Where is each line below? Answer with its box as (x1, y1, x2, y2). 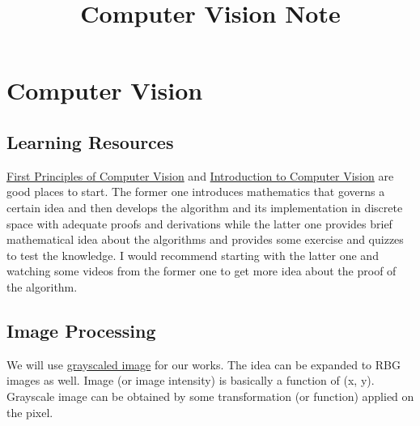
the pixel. (6, 403, 53, 420)
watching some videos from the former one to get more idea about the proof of (6, 262, 397, 279)
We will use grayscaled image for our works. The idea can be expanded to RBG (6, 356, 401, 373)
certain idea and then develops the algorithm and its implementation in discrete (6, 198, 403, 215)
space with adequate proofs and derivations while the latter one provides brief (6, 215, 392, 232)
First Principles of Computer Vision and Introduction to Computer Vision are (6, 167, 394, 184)
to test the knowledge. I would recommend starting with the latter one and (6, 246, 379, 263)
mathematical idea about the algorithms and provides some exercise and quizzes (6, 231, 404, 248)
